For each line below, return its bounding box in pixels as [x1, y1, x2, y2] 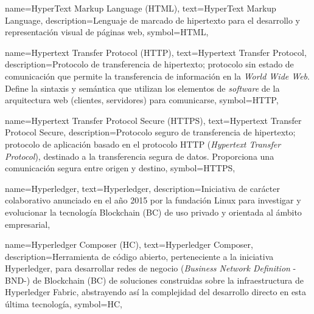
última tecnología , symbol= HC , [5, 298, 123, 310]
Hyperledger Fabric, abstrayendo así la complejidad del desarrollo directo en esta [5, 285, 307, 298]
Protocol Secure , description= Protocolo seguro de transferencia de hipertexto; [5, 126, 296, 138]
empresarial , [5, 217, 51, 230]
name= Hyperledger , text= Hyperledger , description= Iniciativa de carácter [5, 182, 280, 194]
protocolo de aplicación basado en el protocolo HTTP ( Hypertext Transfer [5, 137, 281, 150]
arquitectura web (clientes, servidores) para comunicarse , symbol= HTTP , [5, 94, 279, 106]
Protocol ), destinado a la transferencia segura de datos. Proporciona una [5, 149, 274, 162]
